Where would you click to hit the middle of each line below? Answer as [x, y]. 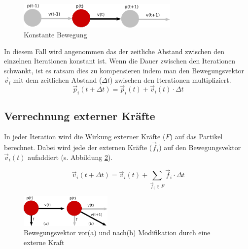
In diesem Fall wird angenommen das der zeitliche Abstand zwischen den [114, 51]
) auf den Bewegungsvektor [200, 147]
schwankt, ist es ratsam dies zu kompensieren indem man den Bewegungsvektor [124, 70]
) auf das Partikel [196, 137]
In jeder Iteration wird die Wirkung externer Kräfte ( [85, 137]
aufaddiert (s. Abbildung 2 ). [70, 157]
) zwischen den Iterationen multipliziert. [171, 80]
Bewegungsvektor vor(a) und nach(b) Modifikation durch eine [117, 233]
